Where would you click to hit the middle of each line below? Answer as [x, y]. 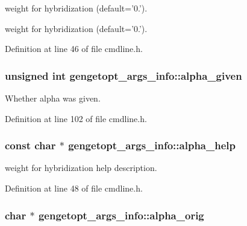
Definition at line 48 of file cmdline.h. [74, 188]
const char [30, 145]
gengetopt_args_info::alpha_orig [121, 215]
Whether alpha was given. [53, 98]
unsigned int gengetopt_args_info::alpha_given [123, 75]
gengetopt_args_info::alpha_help [152, 145]
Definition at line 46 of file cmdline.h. [74, 49]
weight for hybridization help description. [81, 168]
